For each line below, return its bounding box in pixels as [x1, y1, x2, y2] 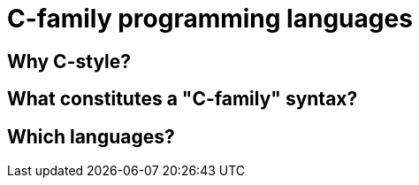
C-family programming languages [7, 4, 413, 34]
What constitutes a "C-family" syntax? [7, 88, 358, 111]
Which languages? [7, 125, 175, 148]
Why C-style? [7, 50, 132, 73]
